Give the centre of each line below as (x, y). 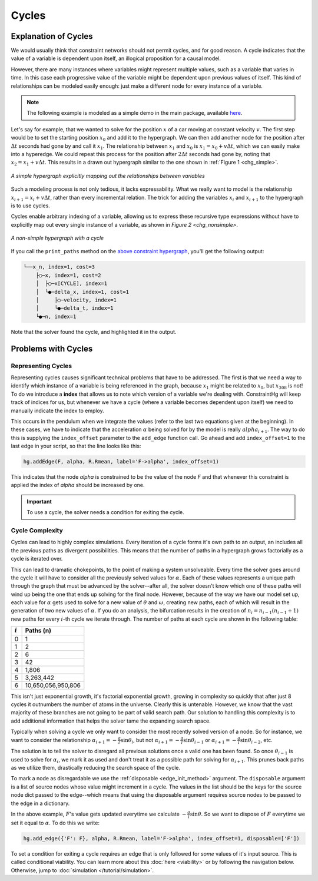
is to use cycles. (30, 206)
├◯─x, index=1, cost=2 (68, 275)
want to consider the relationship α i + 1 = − (64, 741)
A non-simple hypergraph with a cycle (57, 238)
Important (39, 501)
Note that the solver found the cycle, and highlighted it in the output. (94, 332)
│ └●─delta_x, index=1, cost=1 (82, 292)
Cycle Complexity (37, 530)
